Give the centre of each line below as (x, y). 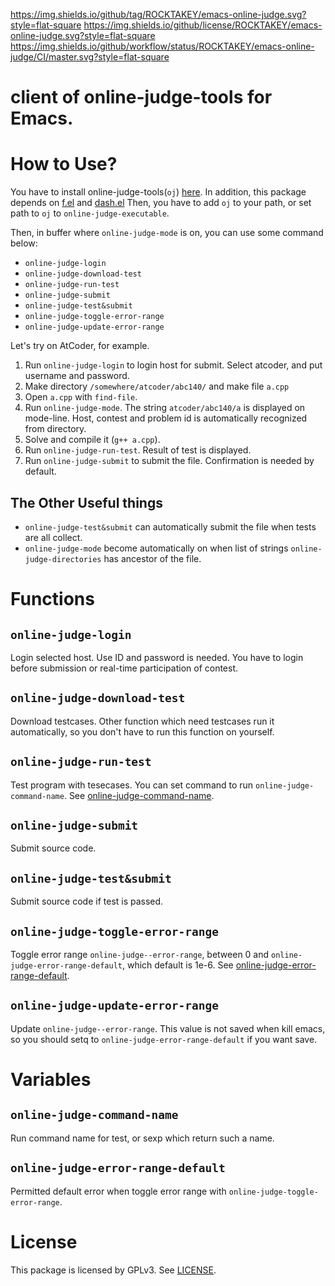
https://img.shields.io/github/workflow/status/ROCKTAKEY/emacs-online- (162, 46)
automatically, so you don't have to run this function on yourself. (142, 731)
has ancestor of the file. (152, 558)
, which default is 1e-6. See (177, 965)
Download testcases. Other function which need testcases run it (142, 721)
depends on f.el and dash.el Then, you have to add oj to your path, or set (161, 203)
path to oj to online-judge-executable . (90, 213)
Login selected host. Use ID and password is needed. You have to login (157, 657)
